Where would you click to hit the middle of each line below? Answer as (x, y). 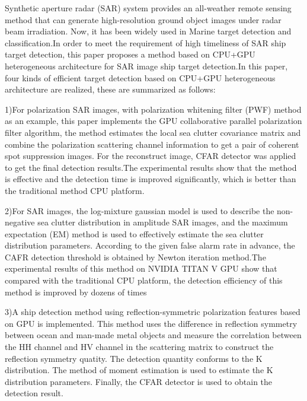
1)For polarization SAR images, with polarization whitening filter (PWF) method (153, 109)
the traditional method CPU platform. (75, 190)
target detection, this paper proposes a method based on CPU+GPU (130, 54)
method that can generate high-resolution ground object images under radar (143, 19)
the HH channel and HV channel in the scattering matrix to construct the (139, 347)
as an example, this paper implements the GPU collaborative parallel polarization (153, 121)
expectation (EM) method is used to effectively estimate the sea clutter (134, 233)
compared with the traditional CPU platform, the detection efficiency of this (144, 280)
